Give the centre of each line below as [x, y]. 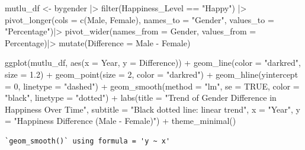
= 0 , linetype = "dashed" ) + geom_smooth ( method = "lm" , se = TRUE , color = [152, 86]
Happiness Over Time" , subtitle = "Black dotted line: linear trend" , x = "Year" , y [152, 109]
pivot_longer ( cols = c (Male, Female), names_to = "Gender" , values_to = [139, 19]
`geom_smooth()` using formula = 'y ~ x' [88, 141]
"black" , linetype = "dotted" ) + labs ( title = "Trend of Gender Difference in [141, 98]
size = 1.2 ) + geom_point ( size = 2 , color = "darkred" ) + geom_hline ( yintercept [152, 74]
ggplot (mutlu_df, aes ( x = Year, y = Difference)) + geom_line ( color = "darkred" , [153, 63]
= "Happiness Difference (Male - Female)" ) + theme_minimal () [121, 121]
